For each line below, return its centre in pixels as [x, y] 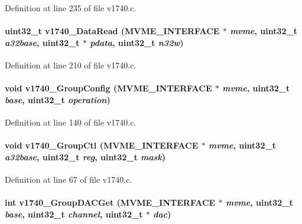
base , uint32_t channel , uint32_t [74, 214]
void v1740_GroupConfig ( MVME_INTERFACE [108, 88]
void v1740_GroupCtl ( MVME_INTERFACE [102, 145]
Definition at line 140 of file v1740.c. [71, 122]
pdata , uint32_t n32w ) [137, 42]
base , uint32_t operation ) [58, 99]
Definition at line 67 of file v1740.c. [69, 179]
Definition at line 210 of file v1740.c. [71, 65]
